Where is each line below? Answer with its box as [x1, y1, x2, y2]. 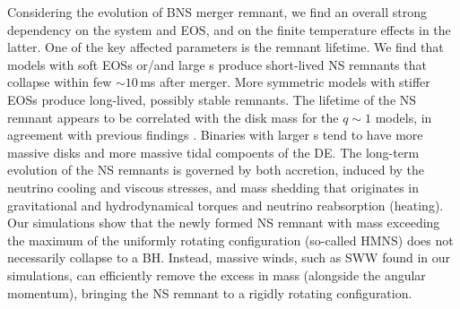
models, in [375, 107, 432, 126]
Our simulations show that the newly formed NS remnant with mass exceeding [7, 213, 440, 232]
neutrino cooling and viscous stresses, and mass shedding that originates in [7, 177, 420, 196]
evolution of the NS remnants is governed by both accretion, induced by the [7, 160, 425, 179]
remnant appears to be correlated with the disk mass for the [7, 107, 339, 126]
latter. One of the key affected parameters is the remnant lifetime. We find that [7, 38, 444, 56]
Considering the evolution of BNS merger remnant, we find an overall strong [7, 3, 428, 21]
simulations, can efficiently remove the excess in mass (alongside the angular [7, 265, 426, 284]
